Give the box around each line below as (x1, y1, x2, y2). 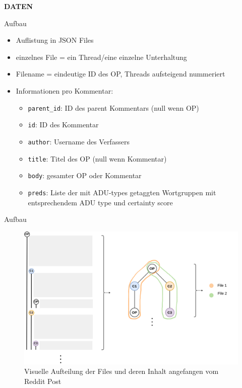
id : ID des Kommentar (28, 119, 99, 130)
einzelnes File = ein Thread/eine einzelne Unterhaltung (16, 51, 187, 62)
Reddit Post (24, 376, 62, 386)
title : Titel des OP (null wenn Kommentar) (28, 153, 167, 164)
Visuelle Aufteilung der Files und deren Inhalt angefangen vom (24, 366, 219, 376)
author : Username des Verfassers (28, 136, 130, 146)
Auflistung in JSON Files (16, 35, 94, 45)
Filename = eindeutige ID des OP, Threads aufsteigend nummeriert (16, 68, 225, 79)
